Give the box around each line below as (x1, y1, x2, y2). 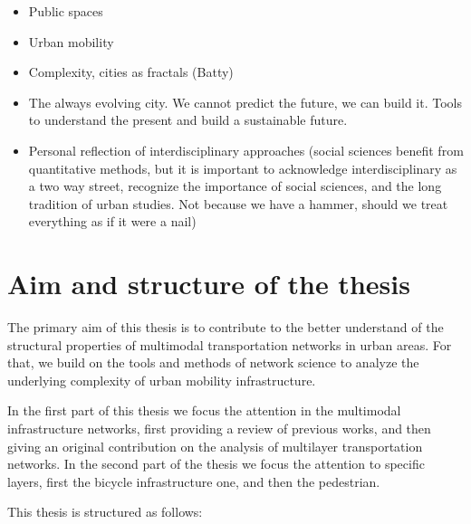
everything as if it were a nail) (28, 212, 197, 231)
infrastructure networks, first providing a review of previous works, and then (7, 419, 431, 438)
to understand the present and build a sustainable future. (28, 110, 348, 129)
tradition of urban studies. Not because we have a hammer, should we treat (28, 194, 448, 213)
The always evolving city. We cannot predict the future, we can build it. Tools (28, 92, 462, 111)
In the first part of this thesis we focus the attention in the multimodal (7, 401, 401, 420)
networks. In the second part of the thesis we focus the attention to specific (7, 454, 425, 473)
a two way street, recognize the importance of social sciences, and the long (28, 176, 442, 195)
